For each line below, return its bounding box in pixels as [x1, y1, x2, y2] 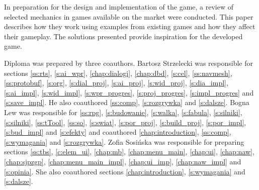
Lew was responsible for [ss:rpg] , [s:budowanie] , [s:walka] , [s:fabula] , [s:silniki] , [4, 107, 242, 117]
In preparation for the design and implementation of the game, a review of [4, 2, 234, 12]
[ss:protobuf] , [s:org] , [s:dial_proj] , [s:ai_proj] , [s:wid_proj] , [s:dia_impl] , [4, 77, 228, 88]
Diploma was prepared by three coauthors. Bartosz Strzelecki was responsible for [4, 57, 253, 68]
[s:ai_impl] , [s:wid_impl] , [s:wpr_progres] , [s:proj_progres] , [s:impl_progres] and [4, 87, 254, 98]
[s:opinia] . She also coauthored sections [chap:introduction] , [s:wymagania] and [4, 166, 245, 176]
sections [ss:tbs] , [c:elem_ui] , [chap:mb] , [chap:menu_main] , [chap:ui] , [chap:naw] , [4, 146, 254, 157]
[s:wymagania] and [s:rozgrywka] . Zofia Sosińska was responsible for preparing [4, 136, 244, 147]
